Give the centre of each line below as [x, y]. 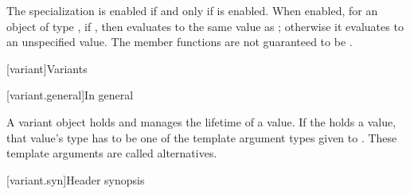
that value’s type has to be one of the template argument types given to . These [202, 137]
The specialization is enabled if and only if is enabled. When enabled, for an [192, 10]
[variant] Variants [47, 68]
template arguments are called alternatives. [112, 153]
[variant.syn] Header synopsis [76, 179]
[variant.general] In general [70, 95]
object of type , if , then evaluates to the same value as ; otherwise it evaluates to [205, 26]
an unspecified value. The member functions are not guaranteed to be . [180, 42]
